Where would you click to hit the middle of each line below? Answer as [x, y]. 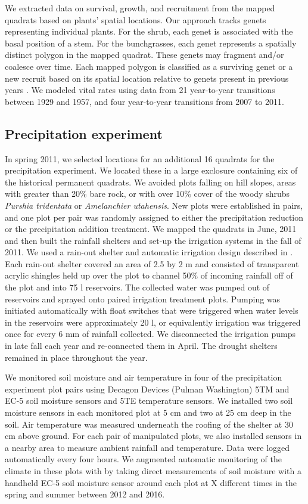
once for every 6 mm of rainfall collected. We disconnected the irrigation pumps [150, 334]
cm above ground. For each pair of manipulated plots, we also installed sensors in [153, 436]
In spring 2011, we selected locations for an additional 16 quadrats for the [140, 158]
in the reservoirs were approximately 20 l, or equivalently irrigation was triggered [153, 322]
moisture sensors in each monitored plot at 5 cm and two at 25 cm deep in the [148, 412]
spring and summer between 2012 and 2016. [85, 494]
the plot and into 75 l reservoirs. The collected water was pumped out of [137, 287]
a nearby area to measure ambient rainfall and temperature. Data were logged [147, 447]
